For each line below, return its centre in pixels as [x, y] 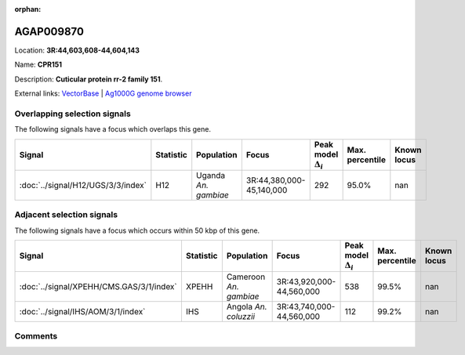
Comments [36, 335]
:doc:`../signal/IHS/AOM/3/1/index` [82, 311]
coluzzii [240, 316]
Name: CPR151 [38, 65]
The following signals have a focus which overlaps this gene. [113, 129]
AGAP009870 [49, 31]
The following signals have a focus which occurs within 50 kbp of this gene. [137, 230]
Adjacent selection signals [66, 215]
